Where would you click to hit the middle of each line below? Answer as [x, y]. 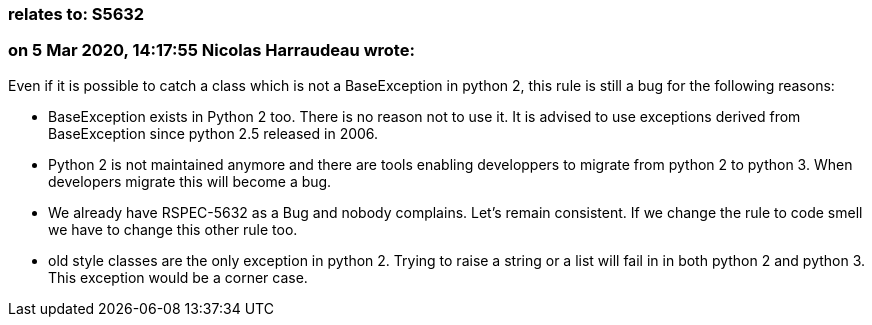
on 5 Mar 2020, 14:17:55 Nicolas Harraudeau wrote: [211, 50]
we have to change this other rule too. [173, 229]
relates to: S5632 [76, 14]
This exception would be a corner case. [178, 277]
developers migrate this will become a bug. [190, 181]
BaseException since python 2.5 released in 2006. [213, 133]
